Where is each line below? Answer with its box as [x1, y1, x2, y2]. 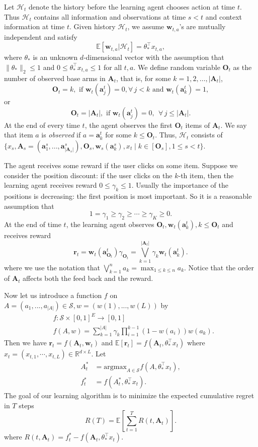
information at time [4, 21, 65, 32]
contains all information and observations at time [34, 11, 186, 22]
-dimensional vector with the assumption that [83, 52, 224, 62]
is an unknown [33, 52, 78, 62]
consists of [191, 129, 223, 140]
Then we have [4, 337, 47, 348]
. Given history [69, 21, 116, 32]
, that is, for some [116, 72, 171, 83]
